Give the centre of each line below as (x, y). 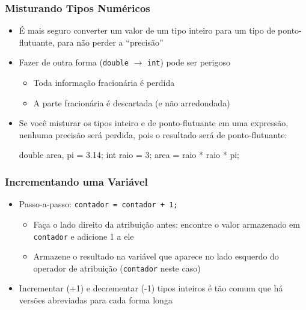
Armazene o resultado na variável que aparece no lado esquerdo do (156, 256)
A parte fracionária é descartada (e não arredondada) (132, 102)
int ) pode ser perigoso (188, 62)
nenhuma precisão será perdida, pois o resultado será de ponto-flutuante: (153, 134)
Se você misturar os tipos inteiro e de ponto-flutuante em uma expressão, (154, 123)
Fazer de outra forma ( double (74, 62)
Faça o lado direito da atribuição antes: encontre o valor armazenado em (167, 224)
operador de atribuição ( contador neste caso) (117, 268)
